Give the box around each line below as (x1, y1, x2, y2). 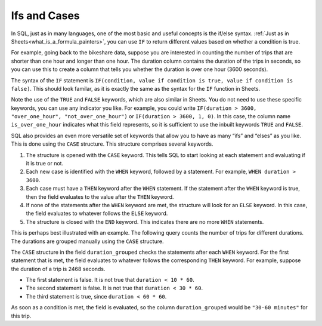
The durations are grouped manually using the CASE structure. (11, 238, 164, 245)
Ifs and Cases (11, 9, 80, 22)
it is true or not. (26, 160, 64, 167)
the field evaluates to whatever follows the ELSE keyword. (26, 210, 168, 217)
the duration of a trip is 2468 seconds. (11, 265, 106, 272)
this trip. (11, 312, 32, 319)
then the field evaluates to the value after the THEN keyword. (26, 193, 174, 200)
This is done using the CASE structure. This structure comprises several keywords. (11, 140, 213, 147)
